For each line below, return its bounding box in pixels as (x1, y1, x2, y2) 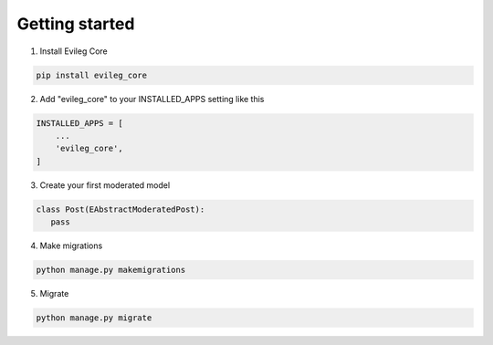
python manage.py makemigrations (36, 265, 186, 275)
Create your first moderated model (39, 179, 171, 191)
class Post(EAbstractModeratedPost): (36, 204, 205, 214)
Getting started (16, 14, 135, 34)
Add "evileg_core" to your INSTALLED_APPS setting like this (39, 93, 265, 104)
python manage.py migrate (36, 312, 152, 323)
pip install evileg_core (36, 69, 148, 80)
